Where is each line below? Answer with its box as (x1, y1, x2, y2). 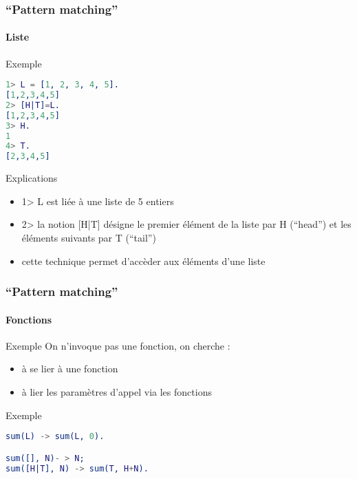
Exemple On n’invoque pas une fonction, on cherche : (6, 338, 230, 352)
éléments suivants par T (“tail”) (21, 231, 156, 245)
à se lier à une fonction (21, 361, 118, 376)
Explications (6, 171, 58, 185)
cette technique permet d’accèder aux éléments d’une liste (21, 253, 266, 268)
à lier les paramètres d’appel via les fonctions (21, 385, 212, 399)
